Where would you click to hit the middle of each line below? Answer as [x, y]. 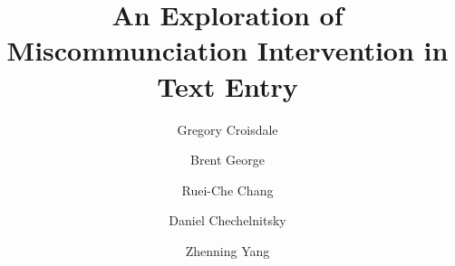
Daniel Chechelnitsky [227, 220]
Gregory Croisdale [227, 129]
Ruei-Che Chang [227, 190]
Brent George [227, 160]
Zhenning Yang [227, 250]
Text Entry [227, 85]
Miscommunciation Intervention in [227, 50]
